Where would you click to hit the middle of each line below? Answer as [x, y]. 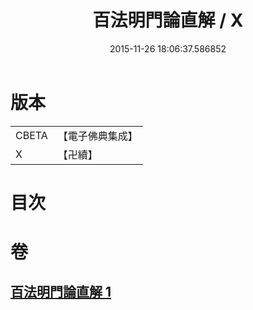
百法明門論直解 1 [61, 292]
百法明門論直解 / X [168, 20]
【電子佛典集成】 [97, 136]
